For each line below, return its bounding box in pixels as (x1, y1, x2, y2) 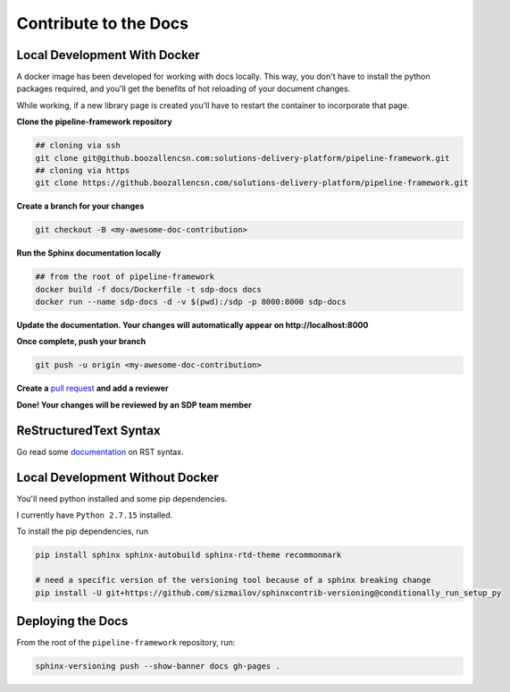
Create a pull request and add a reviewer (16, 383, 169, 393)
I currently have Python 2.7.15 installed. (16, 510, 173, 520)
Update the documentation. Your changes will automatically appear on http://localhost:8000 (16, 320, 369, 331)
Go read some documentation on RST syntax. (16, 446, 184, 457)
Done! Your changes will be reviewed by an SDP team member (16, 399, 252, 410)
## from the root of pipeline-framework (35, 272, 214, 282)
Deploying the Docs (16, 613, 129, 629)
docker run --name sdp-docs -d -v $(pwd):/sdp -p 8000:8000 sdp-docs (35, 297, 347, 308)
